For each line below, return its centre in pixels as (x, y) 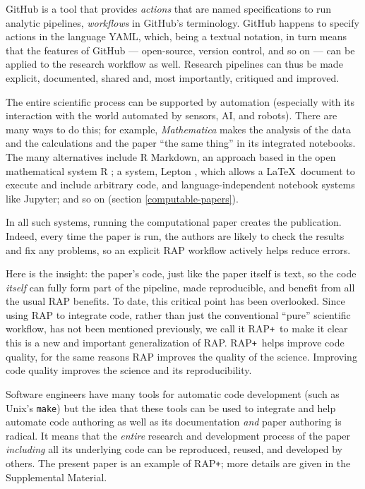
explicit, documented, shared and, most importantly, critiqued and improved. (173, 77)
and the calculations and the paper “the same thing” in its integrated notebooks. (181, 143)
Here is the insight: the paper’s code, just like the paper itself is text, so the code (181, 273)
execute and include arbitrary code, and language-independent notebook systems (180, 185)
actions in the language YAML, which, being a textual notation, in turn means (176, 36)
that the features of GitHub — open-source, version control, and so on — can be (180, 50)
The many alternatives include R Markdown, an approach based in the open (171, 156)
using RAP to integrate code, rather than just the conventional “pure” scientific (178, 314)
